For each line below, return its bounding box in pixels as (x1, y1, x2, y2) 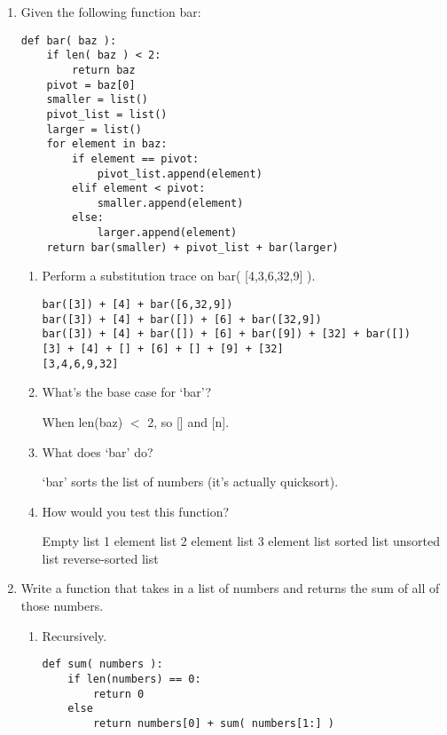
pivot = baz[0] (46, 78, 136, 91)
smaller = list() (46, 93, 148, 107)
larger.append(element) (97, 226, 238, 240)
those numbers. (20, 597, 104, 615)
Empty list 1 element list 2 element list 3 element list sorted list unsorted (42, 532, 440, 550)
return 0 (92, 687, 145, 700)
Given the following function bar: (20, 3, 201, 20)
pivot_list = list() (46, 107, 168, 121)
